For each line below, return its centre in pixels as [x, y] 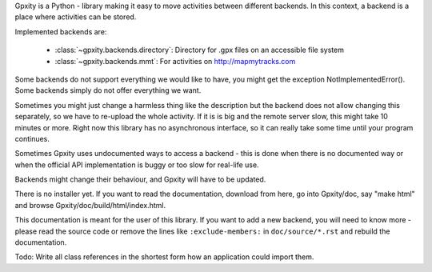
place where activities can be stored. [76, 17]
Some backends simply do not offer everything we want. [108, 90]
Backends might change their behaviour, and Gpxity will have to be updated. [140, 179]
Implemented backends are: [61, 31]
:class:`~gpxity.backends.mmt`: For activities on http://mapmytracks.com [175, 61]
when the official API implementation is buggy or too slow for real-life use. [137, 165]
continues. [32, 138]
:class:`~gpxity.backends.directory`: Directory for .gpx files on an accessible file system [199, 50]
